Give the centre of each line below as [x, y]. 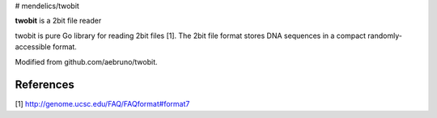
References [45, 85]
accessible [33, 47]
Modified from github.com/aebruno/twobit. [86, 61]
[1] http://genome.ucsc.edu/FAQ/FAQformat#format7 [102, 104]
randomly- [385, 36]
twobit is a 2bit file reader [58, 21]
